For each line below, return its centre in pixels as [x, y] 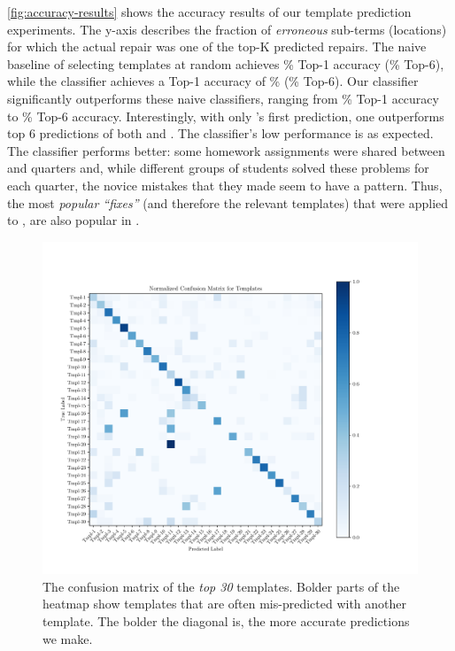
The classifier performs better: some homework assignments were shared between [226, 150]
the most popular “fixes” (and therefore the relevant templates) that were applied [228, 202]
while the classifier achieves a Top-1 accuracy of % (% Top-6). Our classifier [213, 81]
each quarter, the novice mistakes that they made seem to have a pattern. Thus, [225, 185]
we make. [68, 638]
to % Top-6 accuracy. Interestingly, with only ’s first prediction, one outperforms [226, 116]
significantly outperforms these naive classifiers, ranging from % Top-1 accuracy [223, 98]
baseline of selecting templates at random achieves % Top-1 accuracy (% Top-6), [226, 63]
